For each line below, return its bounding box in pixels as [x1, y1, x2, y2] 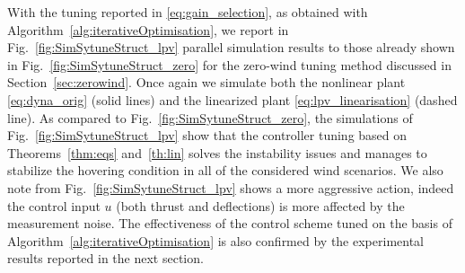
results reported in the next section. [7, 249, 204, 268]
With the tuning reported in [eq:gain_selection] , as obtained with [7, 3, 368, 21]
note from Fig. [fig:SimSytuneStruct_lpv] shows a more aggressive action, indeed [7, 178, 454, 197]
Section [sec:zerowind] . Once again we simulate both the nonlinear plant [7, 73, 406, 92]
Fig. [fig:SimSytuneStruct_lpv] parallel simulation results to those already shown [7, 38, 455, 57]
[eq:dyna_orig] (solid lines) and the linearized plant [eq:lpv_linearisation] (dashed [7, 90, 458, 109]
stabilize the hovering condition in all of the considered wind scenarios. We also [7, 161, 443, 180]
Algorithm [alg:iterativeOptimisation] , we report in [7, 20, 289, 39]
